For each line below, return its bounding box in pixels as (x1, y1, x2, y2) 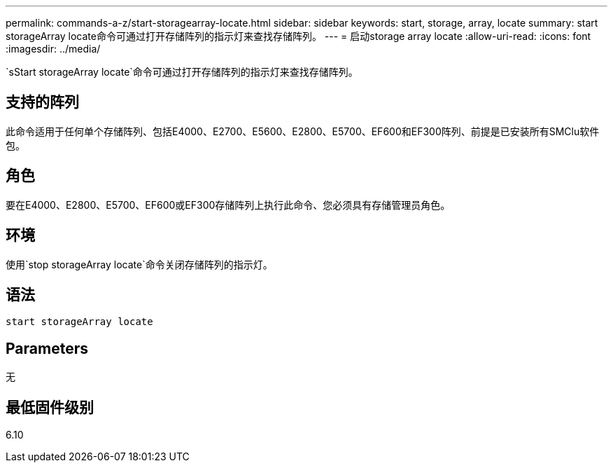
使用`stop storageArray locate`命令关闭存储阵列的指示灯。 (6, 258, 273, 270)
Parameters (6, 339, 88, 357)
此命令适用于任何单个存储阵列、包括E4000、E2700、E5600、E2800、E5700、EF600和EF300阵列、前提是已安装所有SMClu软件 (6, 125, 600, 137)
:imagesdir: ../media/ (6, 43, 101, 55)
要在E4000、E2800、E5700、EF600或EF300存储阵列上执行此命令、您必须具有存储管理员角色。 (6, 198, 451, 211)
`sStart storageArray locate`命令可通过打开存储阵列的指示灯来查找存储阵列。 (6, 66, 358, 78)
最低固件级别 (6, 398, 94, 416)
